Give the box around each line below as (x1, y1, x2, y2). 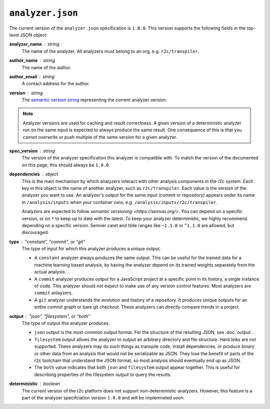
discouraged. (21, 230, 49, 236)
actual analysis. (34, 269, 66, 275)
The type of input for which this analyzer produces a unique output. (21, 246, 161, 252)
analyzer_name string (9, 41, 59, 47)
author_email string (9, 73, 55, 80)
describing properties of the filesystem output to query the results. (34, 371, 172, 377)
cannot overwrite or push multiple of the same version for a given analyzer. (22, 134, 177, 140)
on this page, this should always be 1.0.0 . (21, 162, 110, 168)
